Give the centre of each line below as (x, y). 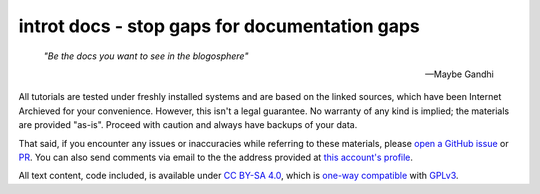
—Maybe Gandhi (459, 74)
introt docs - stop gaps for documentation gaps (219, 26)
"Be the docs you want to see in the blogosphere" (146, 56)
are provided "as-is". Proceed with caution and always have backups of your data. (188, 125)
